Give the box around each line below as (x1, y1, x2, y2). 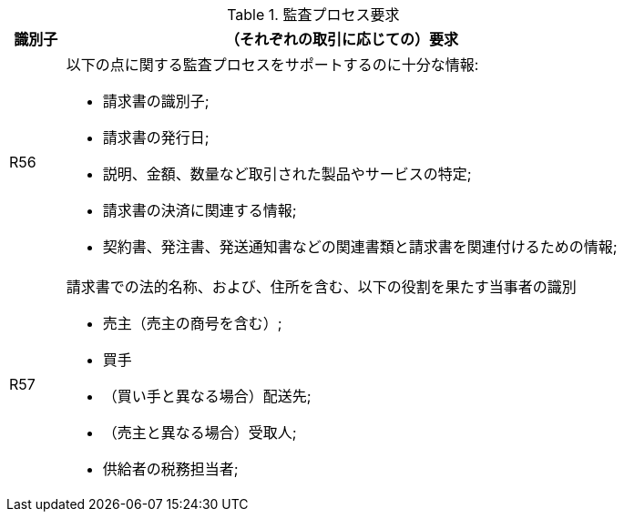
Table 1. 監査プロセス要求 (227, 5, 400, 24)
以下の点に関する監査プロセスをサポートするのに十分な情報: (66, 56, 479, 74)
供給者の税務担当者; (102, 460, 239, 478)
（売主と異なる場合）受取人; (102, 423, 297, 442)
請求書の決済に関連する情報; (102, 201, 297, 219)
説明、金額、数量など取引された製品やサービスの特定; (102, 165, 472, 183)
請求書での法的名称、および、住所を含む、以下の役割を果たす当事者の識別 (66, 278, 577, 296)
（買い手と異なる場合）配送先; (102, 387, 312, 405)
